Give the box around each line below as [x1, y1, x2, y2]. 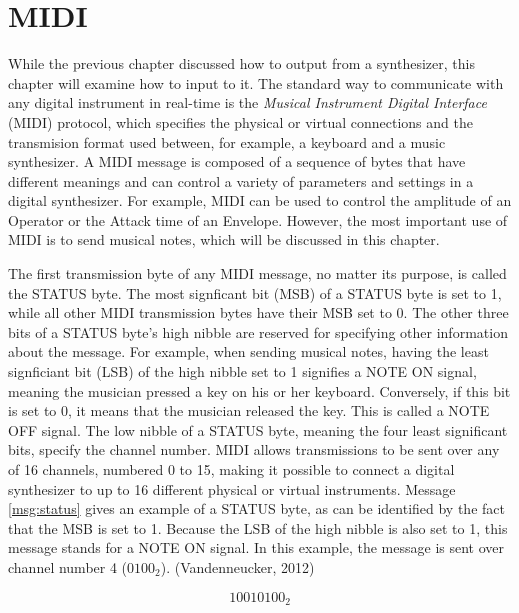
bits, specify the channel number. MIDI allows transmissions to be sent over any [8, 439, 500, 460]
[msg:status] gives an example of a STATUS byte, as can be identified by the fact [8, 498, 505, 519]
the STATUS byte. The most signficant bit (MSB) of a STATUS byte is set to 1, [8, 282, 502, 303]
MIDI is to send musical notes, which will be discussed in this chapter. [8, 229, 440, 250]
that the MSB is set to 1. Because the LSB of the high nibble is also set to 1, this [8, 517, 508, 538]
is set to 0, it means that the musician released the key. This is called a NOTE [8, 400, 490, 421]
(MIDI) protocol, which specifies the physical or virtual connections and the [8, 111, 473, 132]
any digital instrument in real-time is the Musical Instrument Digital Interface [8, 92, 487, 113]
